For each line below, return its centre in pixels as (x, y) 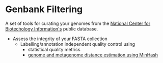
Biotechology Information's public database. (52, 28)
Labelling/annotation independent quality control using (78, 44)
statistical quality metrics (54, 49)
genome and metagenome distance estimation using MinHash (93, 55)
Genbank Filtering (44, 9)
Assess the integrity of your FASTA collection (60, 39)
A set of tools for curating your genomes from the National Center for (78, 23)
